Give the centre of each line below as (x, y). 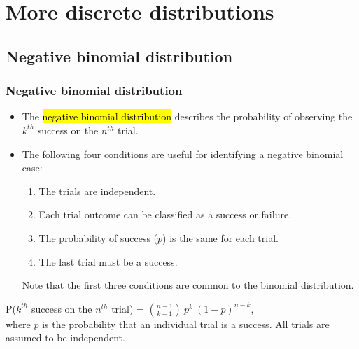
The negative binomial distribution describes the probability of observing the (187, 116)
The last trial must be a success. (108, 261)
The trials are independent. (97, 191)
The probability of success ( (98, 237)
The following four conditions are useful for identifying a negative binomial (183, 154)
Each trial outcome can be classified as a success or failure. (165, 214)
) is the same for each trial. (220, 237)
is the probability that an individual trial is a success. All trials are (186, 323)
